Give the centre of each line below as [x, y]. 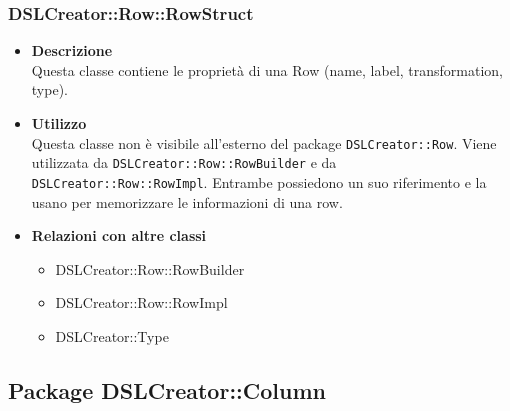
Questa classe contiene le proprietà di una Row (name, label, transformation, [267, 69]
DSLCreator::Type [112, 335]
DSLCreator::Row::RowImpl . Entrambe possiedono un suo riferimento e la [259, 181]
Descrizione [72, 50]
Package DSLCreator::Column [167, 389]
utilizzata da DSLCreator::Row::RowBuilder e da [184, 162]
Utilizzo [59, 123]
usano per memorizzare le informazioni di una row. [187, 201]
